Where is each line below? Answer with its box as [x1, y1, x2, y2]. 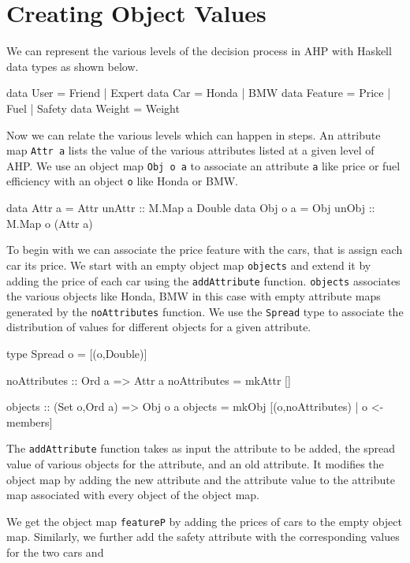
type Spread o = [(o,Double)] [6, 345, 147, 361]
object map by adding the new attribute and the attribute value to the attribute [6, 471, 395, 487]
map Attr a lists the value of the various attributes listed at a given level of [6, 142, 375, 158]
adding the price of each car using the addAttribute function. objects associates [6, 272, 401, 289]
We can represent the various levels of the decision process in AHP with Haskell [6, 43, 392, 59]
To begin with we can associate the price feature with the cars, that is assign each [6, 241, 403, 258]
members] [6, 413, 53, 430]
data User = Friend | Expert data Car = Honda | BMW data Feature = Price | [6, 84, 391, 101]
